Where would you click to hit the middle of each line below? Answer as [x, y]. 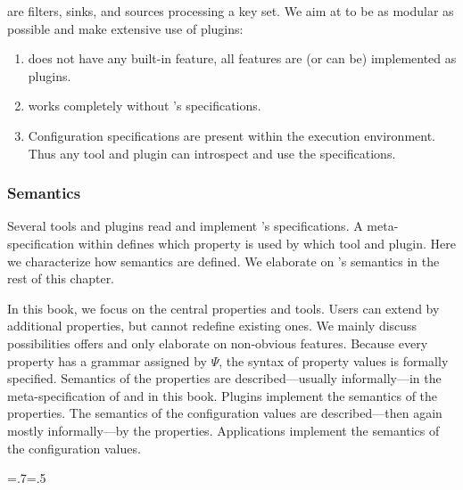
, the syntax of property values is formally [334, 360]
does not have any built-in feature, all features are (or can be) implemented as [242, 58]
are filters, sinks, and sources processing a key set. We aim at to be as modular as [231, 11]
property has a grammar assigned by [107, 360]
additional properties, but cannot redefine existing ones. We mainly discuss [212, 326]
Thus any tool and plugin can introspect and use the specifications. [212, 153]
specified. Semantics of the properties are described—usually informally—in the [224, 378]
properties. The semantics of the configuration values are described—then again [225, 413]
